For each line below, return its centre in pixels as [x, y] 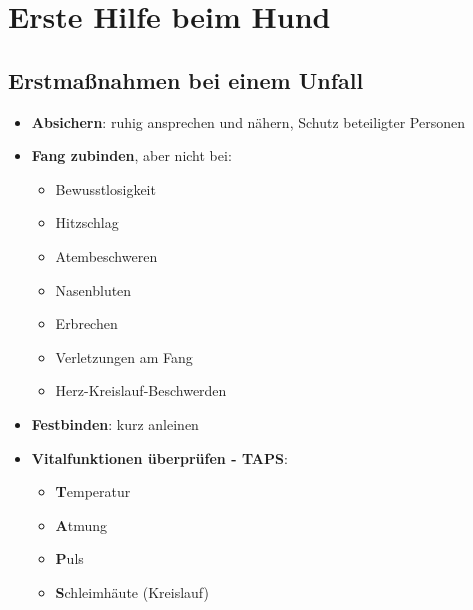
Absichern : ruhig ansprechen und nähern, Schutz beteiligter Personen [248, 121]
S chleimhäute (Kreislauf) [132, 591]
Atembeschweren [106, 255]
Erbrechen [86, 323]
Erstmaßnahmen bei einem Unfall [186, 79]
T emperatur [93, 491]
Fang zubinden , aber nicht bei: [131, 155]
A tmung [81, 524]
